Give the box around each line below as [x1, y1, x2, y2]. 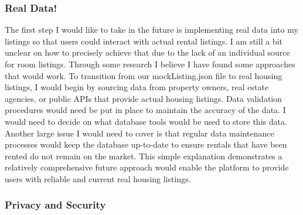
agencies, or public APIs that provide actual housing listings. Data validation [5, 92, 282, 104]
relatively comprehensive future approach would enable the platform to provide [5, 161, 289, 173]
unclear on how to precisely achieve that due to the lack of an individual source [5, 46, 290, 59]
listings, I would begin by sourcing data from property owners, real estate [5, 81, 269, 93]
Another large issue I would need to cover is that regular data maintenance [5, 127, 274, 139]
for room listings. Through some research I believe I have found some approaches [5, 58, 295, 70]
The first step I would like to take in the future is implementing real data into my [5, 23, 298, 36]
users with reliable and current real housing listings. [5, 172, 191, 185]
